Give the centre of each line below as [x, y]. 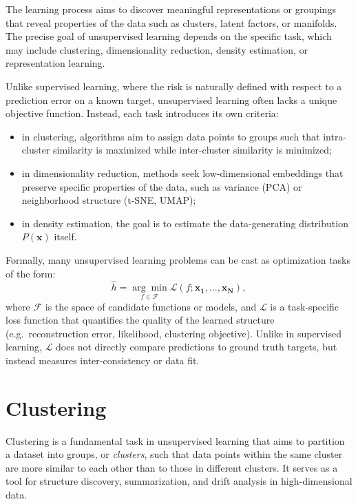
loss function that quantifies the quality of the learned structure [140, 320]
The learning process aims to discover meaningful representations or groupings [171, 9]
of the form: [31, 273]
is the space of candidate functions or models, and [151, 306]
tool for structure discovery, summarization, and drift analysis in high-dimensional [179, 481]
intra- [335, 136]
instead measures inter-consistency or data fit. [103, 360]
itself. [65, 237]
